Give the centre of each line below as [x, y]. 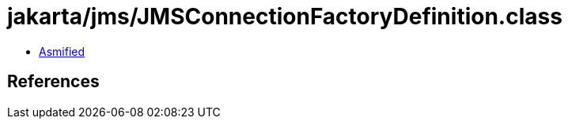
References [53, 82]
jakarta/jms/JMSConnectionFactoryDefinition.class [285, 17]
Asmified [62, 51]
